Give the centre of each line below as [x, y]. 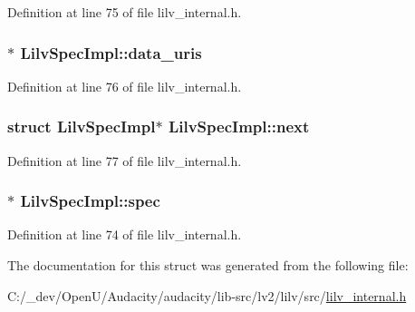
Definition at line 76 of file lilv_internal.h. [125, 86]
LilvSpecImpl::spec [90, 201]
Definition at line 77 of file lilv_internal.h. [125, 160]
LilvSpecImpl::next [239, 127]
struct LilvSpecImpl [82, 127]
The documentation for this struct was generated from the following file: [208, 265]
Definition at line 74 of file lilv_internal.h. [125, 234]
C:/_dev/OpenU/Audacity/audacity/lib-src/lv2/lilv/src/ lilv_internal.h [207, 295]
